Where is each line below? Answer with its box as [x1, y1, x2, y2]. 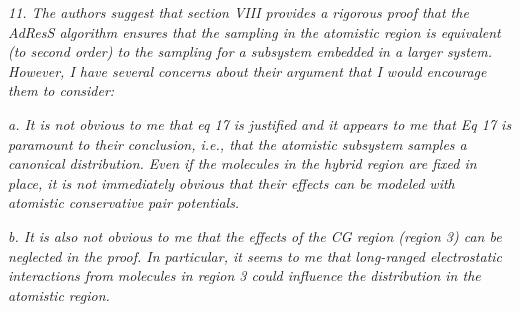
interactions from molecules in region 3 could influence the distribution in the [8, 265, 481, 286]
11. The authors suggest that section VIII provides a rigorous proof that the [8, 2, 469, 22]
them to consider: [8, 80, 115, 101]
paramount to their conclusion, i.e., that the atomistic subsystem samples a [8, 133, 467, 154]
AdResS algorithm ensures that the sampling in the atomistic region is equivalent [8, 21, 501, 42]
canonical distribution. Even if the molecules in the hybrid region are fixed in [8, 153, 477, 174]
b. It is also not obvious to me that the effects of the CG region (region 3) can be [8, 225, 502, 246]
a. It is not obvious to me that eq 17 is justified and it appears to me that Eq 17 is [8, 113, 512, 134]
